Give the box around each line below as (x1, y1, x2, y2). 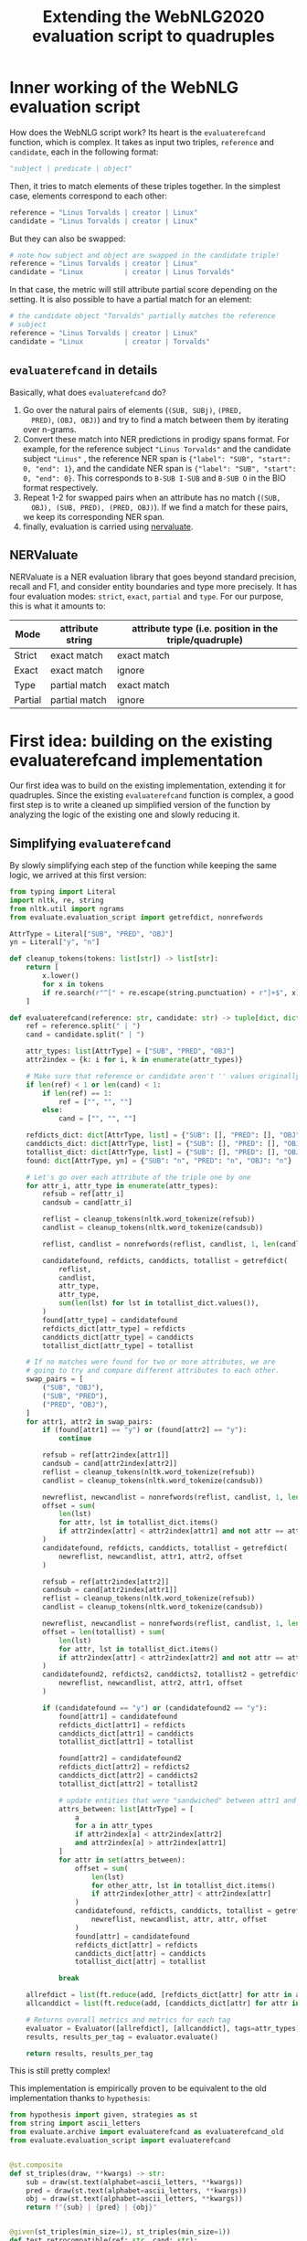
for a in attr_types (74, 1821, 153, 1831)
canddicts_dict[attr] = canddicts (74, 1949, 206, 1958)
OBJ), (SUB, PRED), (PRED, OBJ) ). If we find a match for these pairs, (31, 501, 289, 513)
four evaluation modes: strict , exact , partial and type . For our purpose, (9, 591, 284, 602)
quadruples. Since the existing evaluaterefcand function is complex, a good (9, 790, 294, 801)
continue (58, 1434, 92, 1443)
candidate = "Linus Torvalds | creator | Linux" (9, 217, 198, 226)
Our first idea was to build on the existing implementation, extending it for (9, 780, 286, 791)
